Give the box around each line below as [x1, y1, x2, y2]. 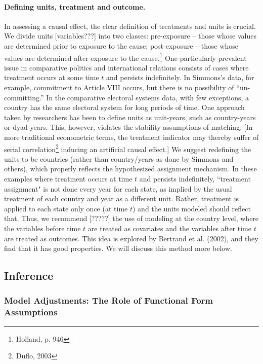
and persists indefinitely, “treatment [139, 173, 251, 184]
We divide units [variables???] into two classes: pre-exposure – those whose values [4, 30, 256, 41]
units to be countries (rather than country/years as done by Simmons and [4, 153, 234, 164]
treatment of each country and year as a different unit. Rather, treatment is [4, 193, 239, 204]
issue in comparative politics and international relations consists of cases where [4, 62, 249, 72]
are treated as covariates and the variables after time [87, 223, 251, 233]
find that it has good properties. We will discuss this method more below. [4, 243, 232, 253]
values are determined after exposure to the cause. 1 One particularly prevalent [4, 51, 247, 63]
